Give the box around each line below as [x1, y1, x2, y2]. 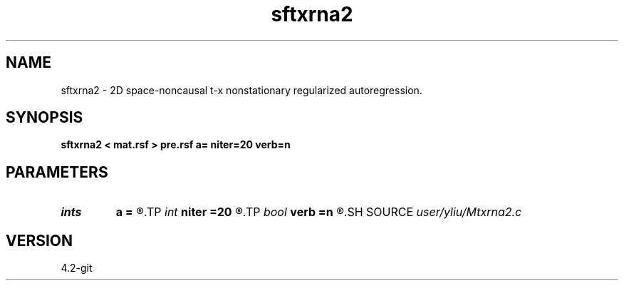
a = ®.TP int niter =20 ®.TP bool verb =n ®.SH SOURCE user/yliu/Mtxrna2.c [115, 205, 522, 220]
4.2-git [61, 262, 93, 275]
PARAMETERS [6, 163, 108, 181]
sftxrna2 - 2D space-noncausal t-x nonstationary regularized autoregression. [61, 83, 422, 96]
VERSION [6, 231, 73, 250]
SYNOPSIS [6, 108, 83, 127]
